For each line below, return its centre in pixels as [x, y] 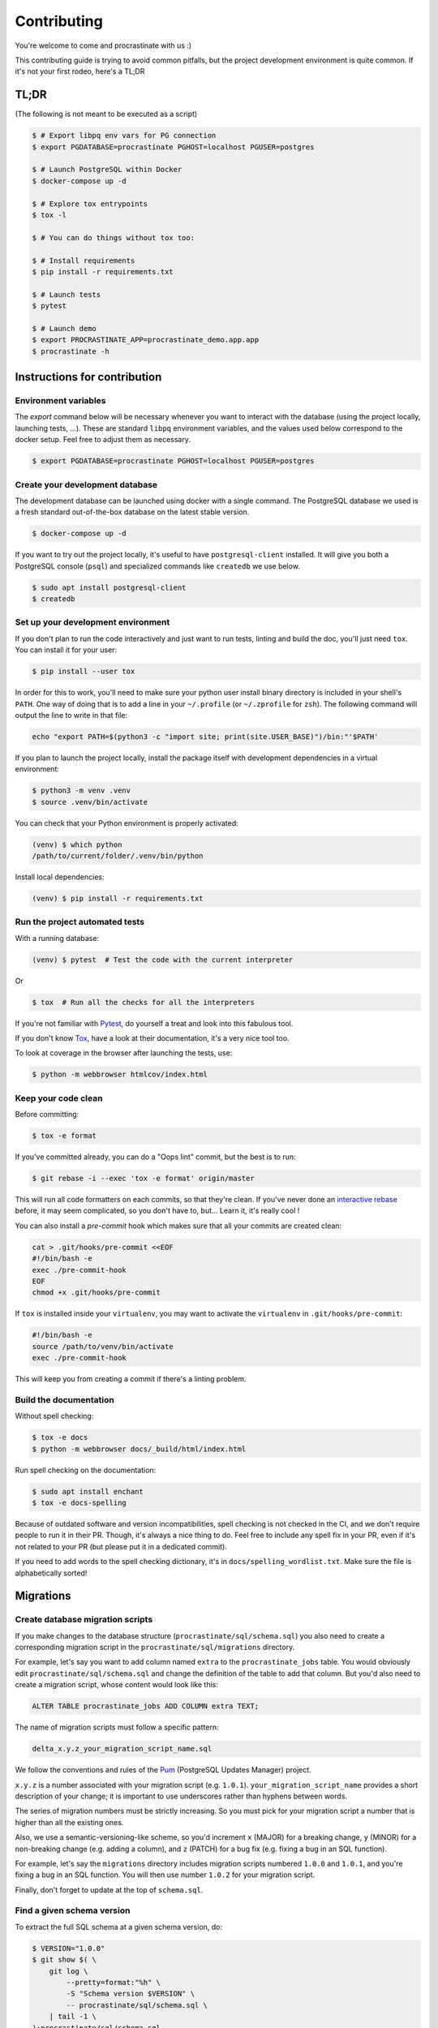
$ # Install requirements [84, 260]
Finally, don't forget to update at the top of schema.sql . [109, 1889]
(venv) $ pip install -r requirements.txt [118, 898]
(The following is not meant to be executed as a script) [106, 114]
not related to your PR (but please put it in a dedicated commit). [121, 1546]
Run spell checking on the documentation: [86, 1470]
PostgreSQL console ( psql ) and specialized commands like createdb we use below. [157, 566]
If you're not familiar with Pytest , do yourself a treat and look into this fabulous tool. [154, 1023]
